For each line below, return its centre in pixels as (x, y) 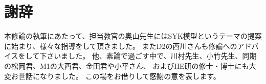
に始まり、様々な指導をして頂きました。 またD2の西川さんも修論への (121, 46)
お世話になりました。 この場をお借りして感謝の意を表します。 (116, 76)
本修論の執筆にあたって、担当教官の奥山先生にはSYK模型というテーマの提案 (133, 36)
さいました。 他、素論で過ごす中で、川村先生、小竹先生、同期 (152, 56)
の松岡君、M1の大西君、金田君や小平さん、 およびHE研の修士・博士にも (127, 65)
